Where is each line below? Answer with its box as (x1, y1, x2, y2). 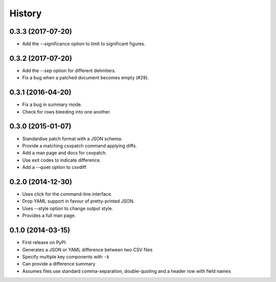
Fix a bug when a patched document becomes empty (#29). (22, 75, 149, 81)
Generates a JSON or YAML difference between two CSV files (22, 246, 153, 253)
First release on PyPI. (22, 240, 67, 246)
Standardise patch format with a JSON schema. (22, 136, 123, 142)
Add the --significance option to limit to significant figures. (22, 41, 146, 47)
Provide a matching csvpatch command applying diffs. (22, 142, 137, 148)
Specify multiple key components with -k (22, 253, 109, 259)
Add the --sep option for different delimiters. (22, 67, 116, 74)
